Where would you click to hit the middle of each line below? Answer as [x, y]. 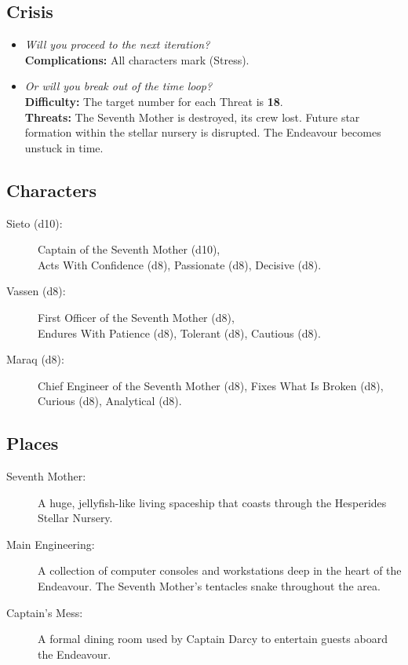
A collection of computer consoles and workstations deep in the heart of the [220, 570]
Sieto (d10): [35, 223]
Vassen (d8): [36, 291]
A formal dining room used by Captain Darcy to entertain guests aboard [213, 639]
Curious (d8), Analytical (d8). [110, 401]
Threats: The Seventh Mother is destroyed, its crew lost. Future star [192, 117]
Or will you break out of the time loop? [118, 86]
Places [33, 443]
